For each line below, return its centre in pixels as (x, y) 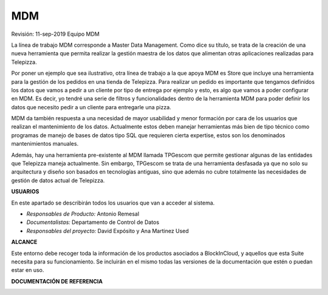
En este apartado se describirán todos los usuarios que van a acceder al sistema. (113, 203)
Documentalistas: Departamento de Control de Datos (93, 222)
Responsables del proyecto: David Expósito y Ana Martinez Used (108, 231)
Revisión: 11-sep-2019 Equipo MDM (55, 34)
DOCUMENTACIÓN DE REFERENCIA (57, 281)
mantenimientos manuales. (45, 144)
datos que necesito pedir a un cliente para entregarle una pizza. (91, 107)
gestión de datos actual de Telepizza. (58, 180)
